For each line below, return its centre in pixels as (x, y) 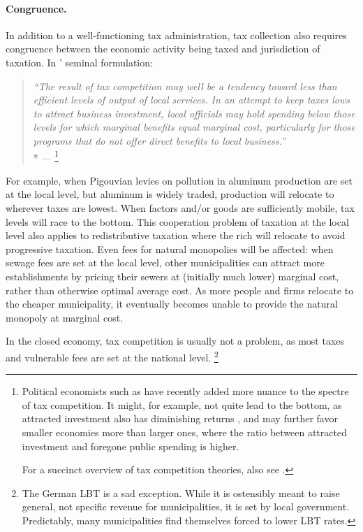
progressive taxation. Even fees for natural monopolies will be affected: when (170, 249)
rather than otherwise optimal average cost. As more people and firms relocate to (180, 290)
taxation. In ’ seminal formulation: (79, 62)
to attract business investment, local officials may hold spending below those (194, 113)
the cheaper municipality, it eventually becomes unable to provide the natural (172, 304)
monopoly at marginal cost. (65, 317)
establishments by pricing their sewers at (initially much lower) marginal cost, (172, 276)
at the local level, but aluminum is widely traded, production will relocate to (170, 194)
